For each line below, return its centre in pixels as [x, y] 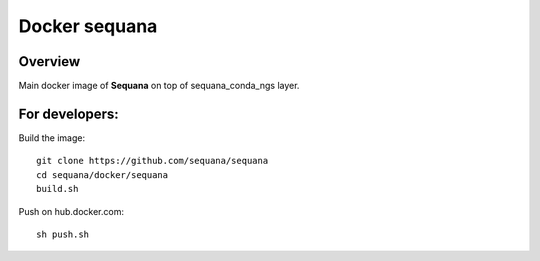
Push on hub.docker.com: [71, 211]
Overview [49, 61]
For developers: [68, 113]
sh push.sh [63, 234]
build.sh [57, 189]
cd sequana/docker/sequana [102, 174]
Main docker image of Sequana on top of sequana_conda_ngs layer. [159, 86]
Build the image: [51, 137]
